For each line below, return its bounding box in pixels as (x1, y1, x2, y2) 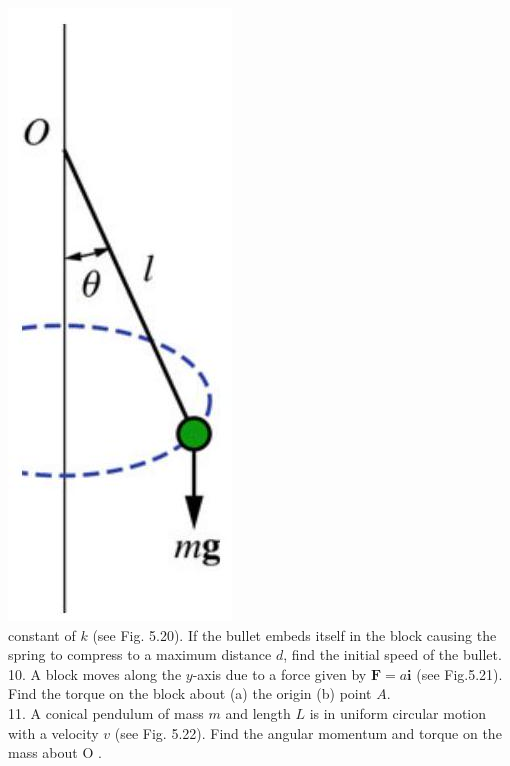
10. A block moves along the (8, 663, 182, 684)
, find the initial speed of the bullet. (283, 644, 502, 665)
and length (225, 702, 291, 723)
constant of (8, 624, 76, 645)
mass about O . (8, 742, 102, 763)
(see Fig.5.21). (416, 663, 503, 684)
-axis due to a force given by (192, 663, 367, 684)
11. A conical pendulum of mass (8, 702, 204, 723)
